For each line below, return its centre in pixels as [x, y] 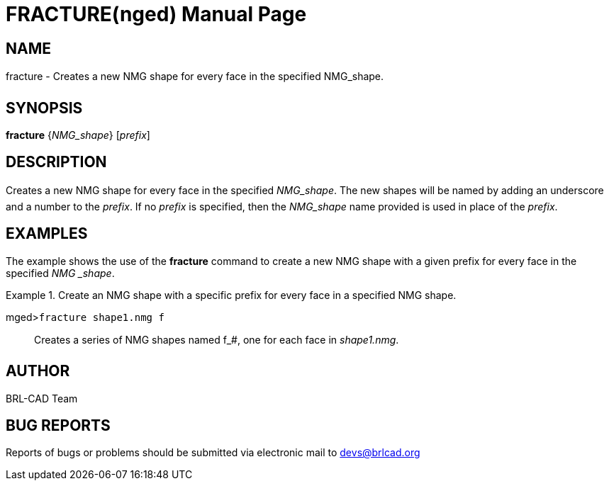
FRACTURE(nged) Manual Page [156, 14]
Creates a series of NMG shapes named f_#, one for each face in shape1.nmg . [217, 339]
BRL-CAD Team [42, 398]
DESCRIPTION [56, 162]
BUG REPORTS [58, 425]
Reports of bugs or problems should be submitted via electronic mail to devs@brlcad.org [213, 453]
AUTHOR [38, 371]
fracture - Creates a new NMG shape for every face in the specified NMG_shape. [195, 77]
